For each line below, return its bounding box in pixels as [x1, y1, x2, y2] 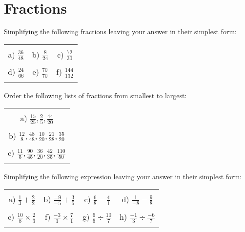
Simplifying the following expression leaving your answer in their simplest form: [4, 171, 242, 181]
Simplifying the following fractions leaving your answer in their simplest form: [4, 26, 237, 37]
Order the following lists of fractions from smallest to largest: [4, 90, 187, 100]
